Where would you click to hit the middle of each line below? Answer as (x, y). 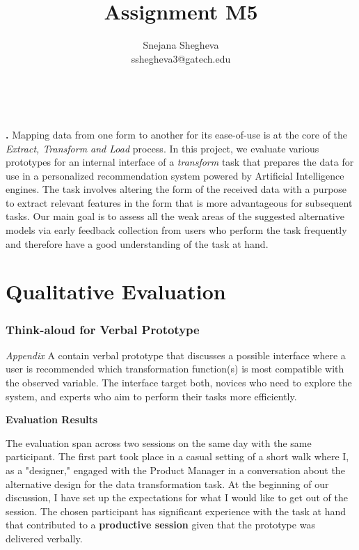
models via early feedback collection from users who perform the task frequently (176, 230)
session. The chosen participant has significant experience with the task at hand (176, 511)
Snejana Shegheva (181, 45)
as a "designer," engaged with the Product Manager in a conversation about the (175, 470)
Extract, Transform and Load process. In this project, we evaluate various (162, 148)
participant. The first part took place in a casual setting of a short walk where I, (177, 456)
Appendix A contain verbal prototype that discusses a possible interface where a (176, 355)
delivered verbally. (44, 538)
